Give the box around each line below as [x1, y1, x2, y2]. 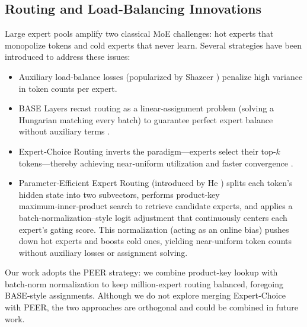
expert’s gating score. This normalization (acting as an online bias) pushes [18, 223, 289, 235]
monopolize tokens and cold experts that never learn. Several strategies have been [5, 39, 302, 51]
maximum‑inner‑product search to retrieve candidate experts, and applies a [18, 200, 293, 212]
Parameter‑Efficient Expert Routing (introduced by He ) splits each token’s [18, 177, 293, 189]
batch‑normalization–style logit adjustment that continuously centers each [18, 211, 287, 223]
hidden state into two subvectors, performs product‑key [18, 188, 220, 200]
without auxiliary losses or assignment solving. [18, 246, 188, 258]
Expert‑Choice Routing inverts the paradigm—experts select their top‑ [18, 145, 276, 157]
